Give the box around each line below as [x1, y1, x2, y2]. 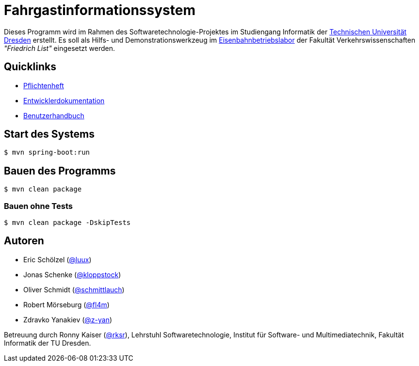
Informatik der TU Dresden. [4, 338, 91, 347]
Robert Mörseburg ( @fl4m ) [23, 300, 110, 309]
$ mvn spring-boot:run [4, 148, 90, 157]
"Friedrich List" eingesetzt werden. [4, 44, 115, 52]
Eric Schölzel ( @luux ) [23, 255, 92, 264]
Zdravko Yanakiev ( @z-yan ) [23, 315, 113, 324]
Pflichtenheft [23, 81, 64, 90]
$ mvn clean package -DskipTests [4, 219, 131, 227]
